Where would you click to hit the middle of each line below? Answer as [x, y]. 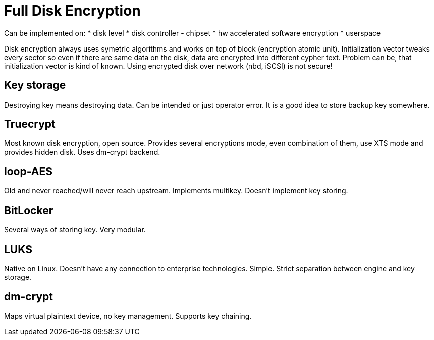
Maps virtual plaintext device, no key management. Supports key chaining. [128, 316]
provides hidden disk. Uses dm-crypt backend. [82, 152]
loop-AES [28, 171]
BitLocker [29, 210]
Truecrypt [30, 124]
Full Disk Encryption [72, 11]
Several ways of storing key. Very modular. [75, 230]
